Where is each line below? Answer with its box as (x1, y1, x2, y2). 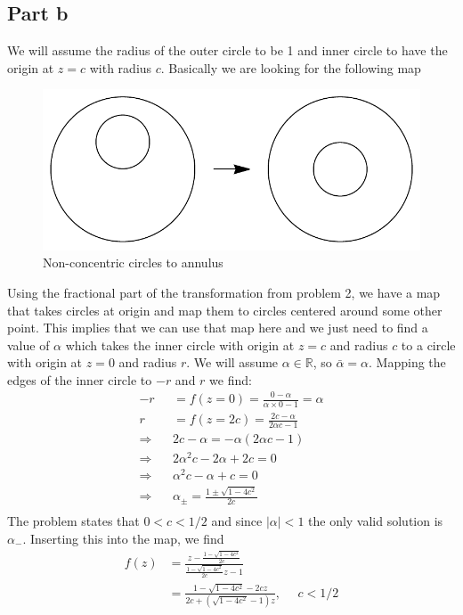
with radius (89, 58, 152, 77)
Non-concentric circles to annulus (43, 253, 223, 272)
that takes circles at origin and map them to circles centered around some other (7, 300, 443, 319)
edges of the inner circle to (7, 370, 152, 389)
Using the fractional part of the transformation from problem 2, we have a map (7, 283, 441, 301)
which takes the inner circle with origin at (65, 335, 295, 354)
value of (7, 335, 50, 354)
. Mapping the (369, 353, 446, 372)
